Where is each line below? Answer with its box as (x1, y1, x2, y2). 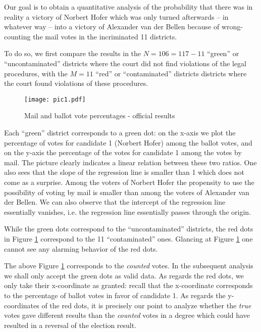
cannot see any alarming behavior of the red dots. (4, 243, 158, 254)
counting (4, 31, 31, 41)
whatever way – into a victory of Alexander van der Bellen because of (4, 21, 220, 32)
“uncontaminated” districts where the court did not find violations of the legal (4, 58, 246, 68)
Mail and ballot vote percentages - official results (24, 110, 175, 121)
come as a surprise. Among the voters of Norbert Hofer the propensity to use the (4, 176, 254, 187)
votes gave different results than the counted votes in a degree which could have (4, 310, 250, 320)
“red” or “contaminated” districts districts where (95, 68, 247, 78)
